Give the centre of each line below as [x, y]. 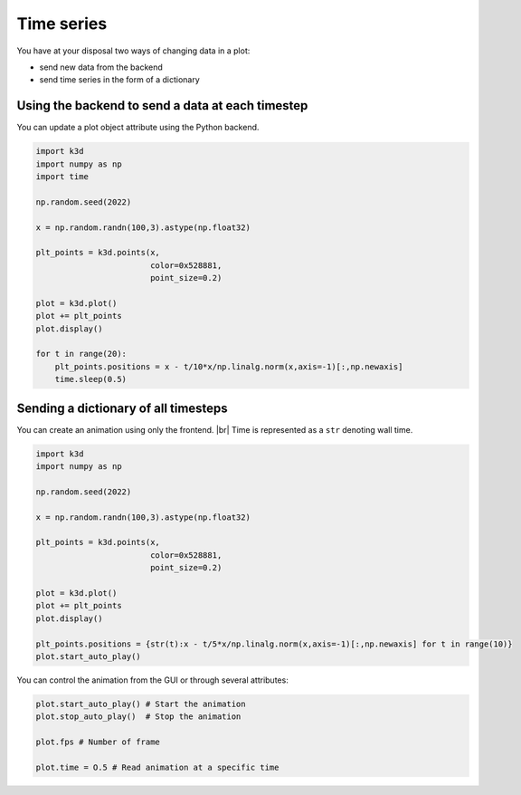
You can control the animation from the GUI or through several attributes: [152, 680]
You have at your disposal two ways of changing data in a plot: [133, 51]
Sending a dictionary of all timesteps [122, 408]
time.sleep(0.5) [90, 379]
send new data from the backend [101, 67]
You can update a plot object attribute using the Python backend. [138, 128]
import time [62, 177]
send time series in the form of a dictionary [120, 80]
